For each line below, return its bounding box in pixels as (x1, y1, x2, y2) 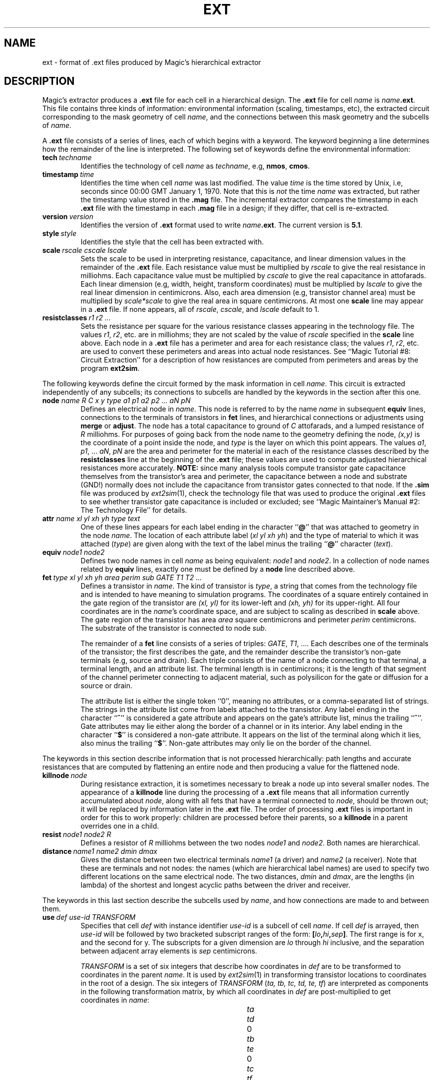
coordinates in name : (80, 996, 150, 1005)
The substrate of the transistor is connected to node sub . (80, 624, 267, 633)
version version (42, 212, 94, 221)
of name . (42, 121, 72, 130)
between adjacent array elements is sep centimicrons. (80, 947, 257, 956)
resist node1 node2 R (42, 830, 111, 839)
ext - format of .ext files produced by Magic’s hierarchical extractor (42, 58, 261, 66)
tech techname (42, 153, 92, 162)
